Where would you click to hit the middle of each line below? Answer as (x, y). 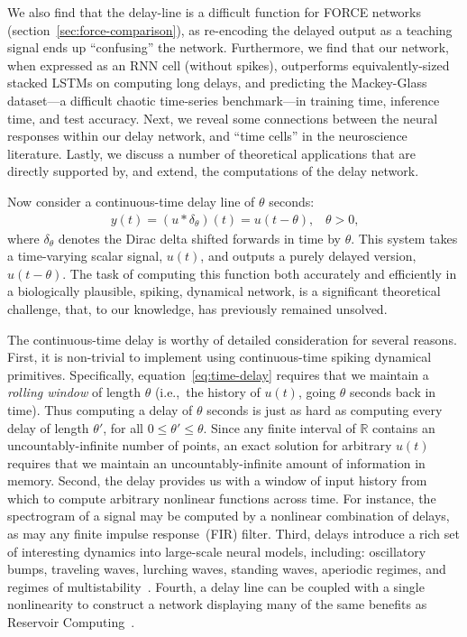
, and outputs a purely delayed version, (308, 256)
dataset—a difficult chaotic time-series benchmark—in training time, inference (224, 100)
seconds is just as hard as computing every (325, 409)
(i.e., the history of (207, 392)
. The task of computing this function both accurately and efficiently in (260, 273)
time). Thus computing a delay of (100, 409)
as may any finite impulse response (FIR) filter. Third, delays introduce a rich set (233, 534)
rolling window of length (74, 392)
